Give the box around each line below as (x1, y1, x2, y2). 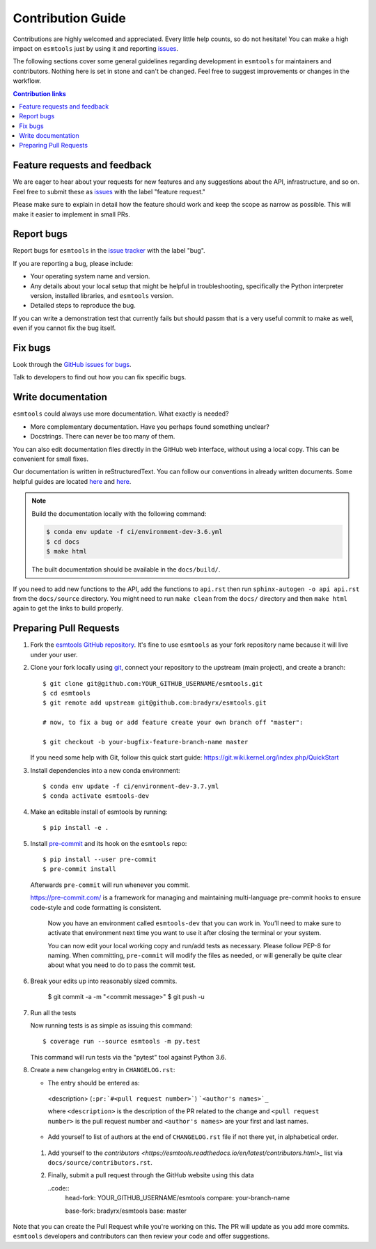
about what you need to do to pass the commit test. (47, 961, 196, 969)
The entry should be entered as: (47, 1078, 140, 1087)
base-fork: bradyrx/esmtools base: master (65, 1207, 187, 1215)
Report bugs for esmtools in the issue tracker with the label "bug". (13, 246, 205, 255)
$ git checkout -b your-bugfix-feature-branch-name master (42, 738, 249, 746)
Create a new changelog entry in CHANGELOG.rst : (30, 1066, 175, 1074)
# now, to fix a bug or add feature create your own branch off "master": (42, 718, 304, 727)
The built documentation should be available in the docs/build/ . (31, 565, 221, 574)
